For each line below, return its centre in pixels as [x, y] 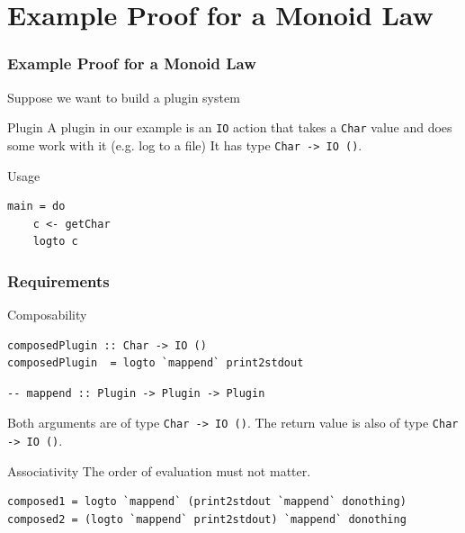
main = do [36, 207]
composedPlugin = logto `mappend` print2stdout [156, 363]
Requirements [58, 280]
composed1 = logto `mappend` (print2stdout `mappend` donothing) [207, 502]
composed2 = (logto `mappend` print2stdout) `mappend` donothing [207, 519]
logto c [55, 242]
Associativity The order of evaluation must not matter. [159, 470]
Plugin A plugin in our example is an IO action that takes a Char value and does [230, 127]
